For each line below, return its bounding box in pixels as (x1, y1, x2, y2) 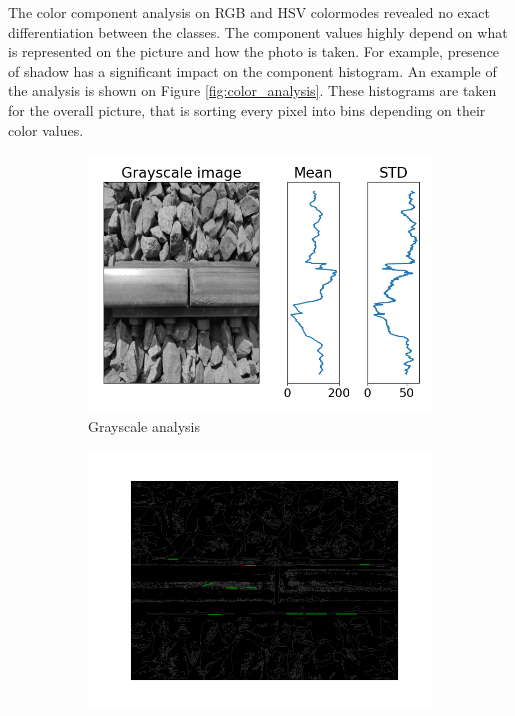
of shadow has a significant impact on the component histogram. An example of (8, 60, 497, 81)
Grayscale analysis (88, 415, 200, 436)
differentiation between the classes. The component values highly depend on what (8, 21, 508, 42)
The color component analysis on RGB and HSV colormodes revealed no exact (8, 2, 490, 22)
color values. (8, 119, 84, 140)
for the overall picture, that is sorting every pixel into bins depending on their (8, 99, 486, 120)
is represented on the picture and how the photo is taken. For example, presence (8, 41, 500, 62)
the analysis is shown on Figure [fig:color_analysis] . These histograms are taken (8, 80, 497, 101)
